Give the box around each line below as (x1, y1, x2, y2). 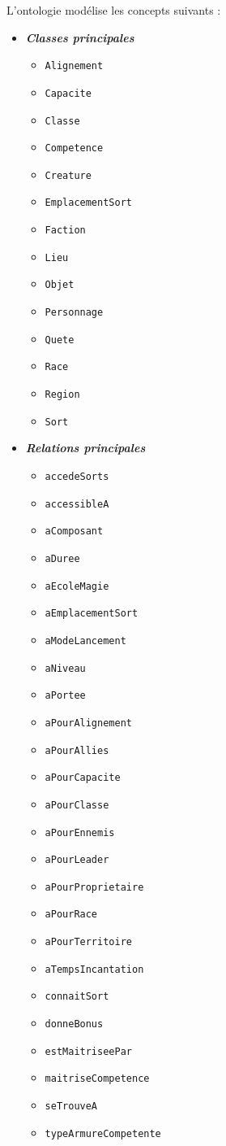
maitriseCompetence (45, 1073, 150, 1085)
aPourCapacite (45, 772, 121, 784)
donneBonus (45, 1018, 104, 1031)
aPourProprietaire (45, 881, 144, 893)
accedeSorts (45, 470, 109, 482)
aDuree (45, 552, 80, 564)
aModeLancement (45, 634, 126, 647)
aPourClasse (45, 799, 109, 811)
